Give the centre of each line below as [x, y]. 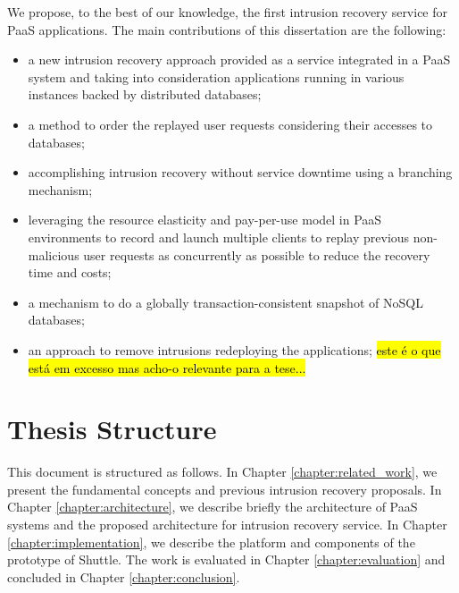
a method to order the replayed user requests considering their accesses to [230, 124]
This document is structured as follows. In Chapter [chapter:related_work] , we [222, 472]
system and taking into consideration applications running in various [216, 76]
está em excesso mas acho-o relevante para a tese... [167, 367]
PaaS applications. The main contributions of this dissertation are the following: [227, 29]
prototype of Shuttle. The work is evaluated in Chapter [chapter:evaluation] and [226, 559]
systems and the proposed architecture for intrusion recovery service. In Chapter [227, 524]
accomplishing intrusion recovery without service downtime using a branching [240, 172]
